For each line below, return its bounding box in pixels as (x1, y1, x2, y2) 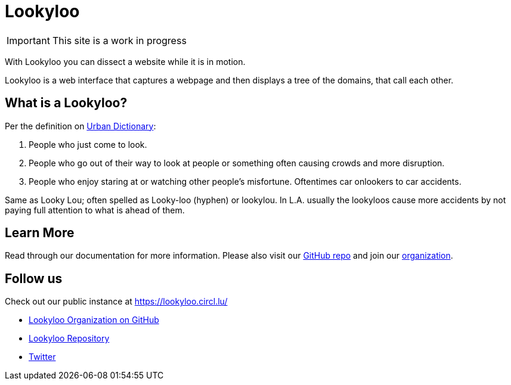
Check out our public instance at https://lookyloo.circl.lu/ (5, 296, 228, 307)
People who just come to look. (29, 139, 147, 150)
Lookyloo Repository (29, 333, 110, 344)
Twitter (29, 352, 56, 362)
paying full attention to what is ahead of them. (5, 204, 185, 215)
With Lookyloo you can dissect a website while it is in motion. (5, 56, 246, 67)
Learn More (5, 225, 75, 241)
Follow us (5, 271, 63, 286)
